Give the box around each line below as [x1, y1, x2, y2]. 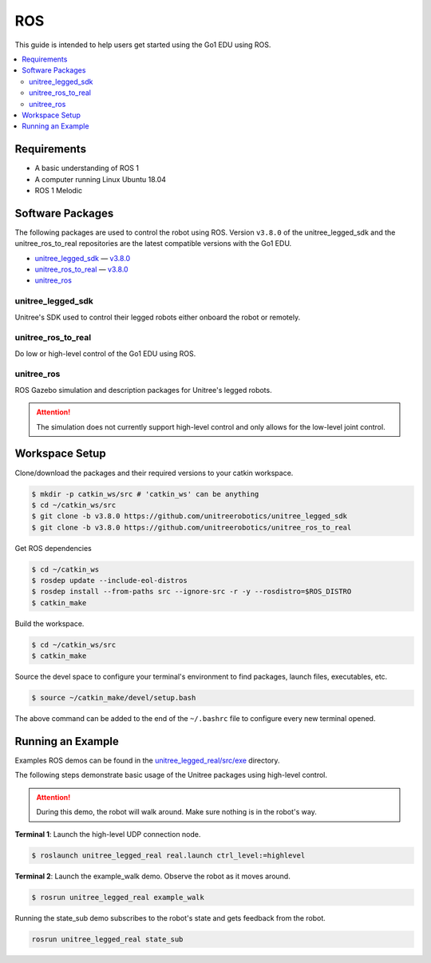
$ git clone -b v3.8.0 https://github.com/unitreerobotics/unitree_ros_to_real [31, 523, 352, 532]
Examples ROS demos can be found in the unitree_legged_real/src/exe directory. [14, 755, 280, 766]
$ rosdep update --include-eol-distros [31, 576, 188, 585]
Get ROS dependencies [14, 543, 92, 553]
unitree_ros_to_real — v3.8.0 [34, 264, 129, 275]
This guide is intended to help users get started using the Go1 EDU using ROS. [14, 40, 271, 50]
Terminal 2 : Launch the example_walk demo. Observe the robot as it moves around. [14, 871, 291, 881]
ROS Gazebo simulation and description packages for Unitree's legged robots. [14, 385, 272, 394]
